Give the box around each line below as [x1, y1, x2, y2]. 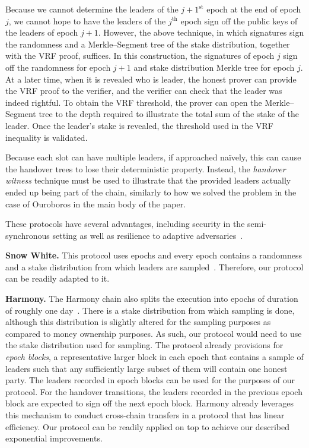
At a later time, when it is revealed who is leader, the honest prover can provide [5, 72, 297, 85]
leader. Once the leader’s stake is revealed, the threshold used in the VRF [5, 119, 274, 131]
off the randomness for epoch [5, 61, 111, 73]
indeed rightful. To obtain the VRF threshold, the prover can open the [5, 96, 262, 108]
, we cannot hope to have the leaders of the [8, 14, 166, 27]
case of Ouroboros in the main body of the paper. [5, 197, 186, 210]
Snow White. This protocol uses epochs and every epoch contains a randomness [5, 249, 302, 261]
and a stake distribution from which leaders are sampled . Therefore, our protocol [5, 260, 304, 273]
